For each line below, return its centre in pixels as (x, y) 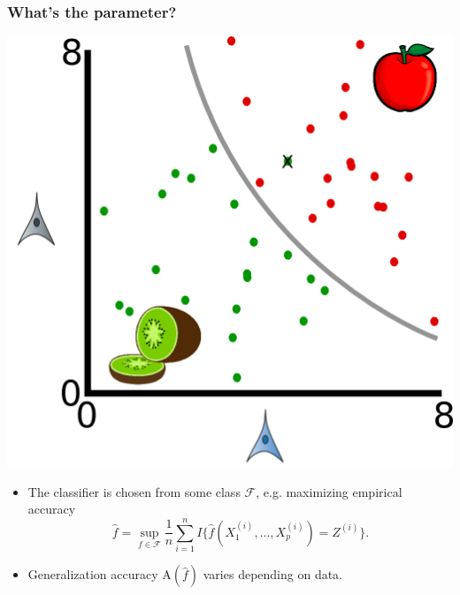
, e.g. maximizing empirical (329, 491)
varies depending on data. (273, 574)
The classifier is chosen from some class (134, 491)
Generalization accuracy (93, 574)
